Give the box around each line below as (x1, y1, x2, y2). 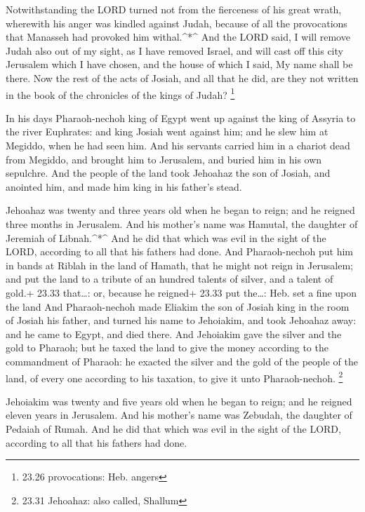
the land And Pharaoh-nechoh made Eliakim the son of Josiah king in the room (6, 299, 350, 314)
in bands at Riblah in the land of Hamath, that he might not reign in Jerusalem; (6, 257, 353, 272)
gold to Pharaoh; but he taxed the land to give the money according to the (6, 340, 328, 355)
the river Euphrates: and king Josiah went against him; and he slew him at (6, 124, 328, 139)
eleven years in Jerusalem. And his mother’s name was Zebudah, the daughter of (6, 407, 352, 422)
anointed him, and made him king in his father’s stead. (6, 179, 242, 194)
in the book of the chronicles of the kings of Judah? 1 (6, 85, 235, 102)
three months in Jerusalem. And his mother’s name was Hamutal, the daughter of (6, 216, 358, 231)
